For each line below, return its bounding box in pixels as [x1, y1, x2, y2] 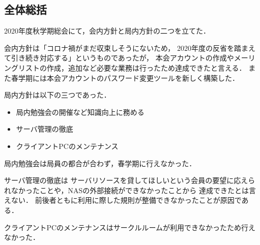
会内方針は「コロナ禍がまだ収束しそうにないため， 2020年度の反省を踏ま [4, 42, 248, 53]
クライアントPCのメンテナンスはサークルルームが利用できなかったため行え [4, 222, 255, 232]
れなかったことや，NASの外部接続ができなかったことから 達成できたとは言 [4, 185, 256, 195]
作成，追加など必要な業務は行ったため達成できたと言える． [46, 62, 246, 73]
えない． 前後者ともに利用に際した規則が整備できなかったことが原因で [4, 195, 242, 205]
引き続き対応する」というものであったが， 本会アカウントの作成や [11, 52, 234, 63]
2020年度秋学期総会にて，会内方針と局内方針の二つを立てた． [4, 25, 211, 36]
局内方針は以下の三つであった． [4, 89, 111, 100]
